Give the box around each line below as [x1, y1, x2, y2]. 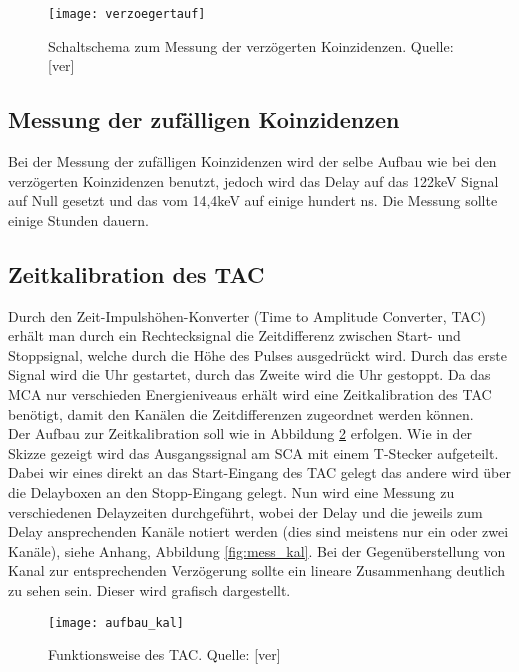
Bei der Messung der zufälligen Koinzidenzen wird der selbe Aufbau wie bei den [8, 151, 497, 172]
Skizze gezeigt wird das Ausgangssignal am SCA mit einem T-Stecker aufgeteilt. [8, 442, 499, 463]
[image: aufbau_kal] [48, 615, 185, 630]
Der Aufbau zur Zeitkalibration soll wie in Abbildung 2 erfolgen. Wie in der [8, 423, 473, 444]
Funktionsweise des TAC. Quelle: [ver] [48, 644, 281, 665]
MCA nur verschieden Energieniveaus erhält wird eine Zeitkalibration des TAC [8, 384, 492, 404]
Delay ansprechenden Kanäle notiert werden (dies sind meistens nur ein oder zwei [8, 521, 509, 542]
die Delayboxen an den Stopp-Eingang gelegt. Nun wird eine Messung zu [8, 481, 455, 502]
